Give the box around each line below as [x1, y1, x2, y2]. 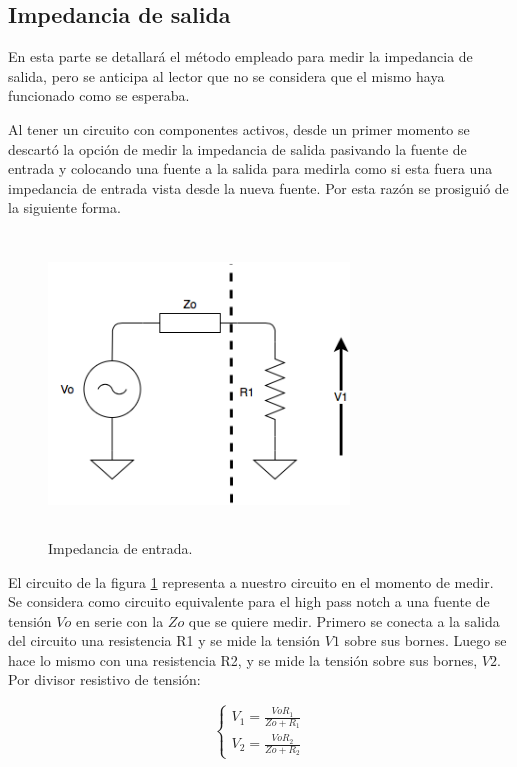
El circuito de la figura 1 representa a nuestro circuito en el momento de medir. [8, 571, 494, 592]
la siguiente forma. [8, 197, 121, 218]
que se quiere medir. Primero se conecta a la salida [188, 610, 500, 631]
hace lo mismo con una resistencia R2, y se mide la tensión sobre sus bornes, [8, 649, 478, 670]
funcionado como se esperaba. [8, 85, 190, 106]
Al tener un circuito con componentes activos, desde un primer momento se [8, 118, 470, 139]
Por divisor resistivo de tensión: [8, 669, 201, 690]
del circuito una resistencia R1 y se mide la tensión [8, 630, 321, 651]
